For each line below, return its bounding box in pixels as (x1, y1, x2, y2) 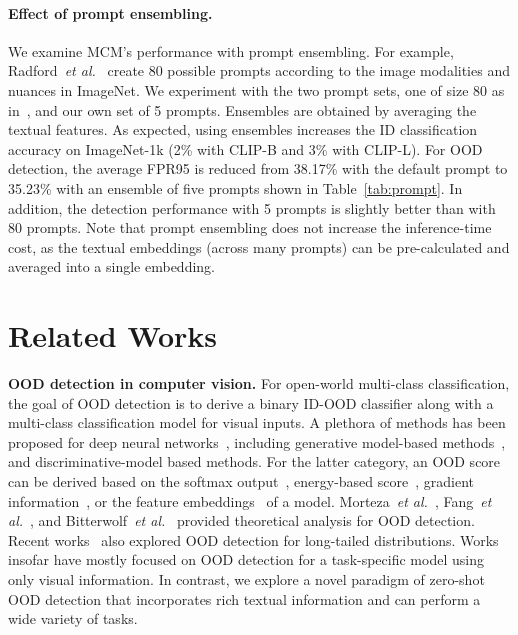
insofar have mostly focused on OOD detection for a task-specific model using (8, 549, 484, 570)
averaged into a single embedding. (8, 256, 216, 277)
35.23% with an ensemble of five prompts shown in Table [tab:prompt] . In (8, 177, 463, 198)
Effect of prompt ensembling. (8, 2, 213, 23)
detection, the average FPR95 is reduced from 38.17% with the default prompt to (8, 158, 508, 179)
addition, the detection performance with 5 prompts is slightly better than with (8, 197, 496, 218)
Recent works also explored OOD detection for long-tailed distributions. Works (8, 529, 499, 550)
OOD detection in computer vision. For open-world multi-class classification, (8, 373, 510, 394)
